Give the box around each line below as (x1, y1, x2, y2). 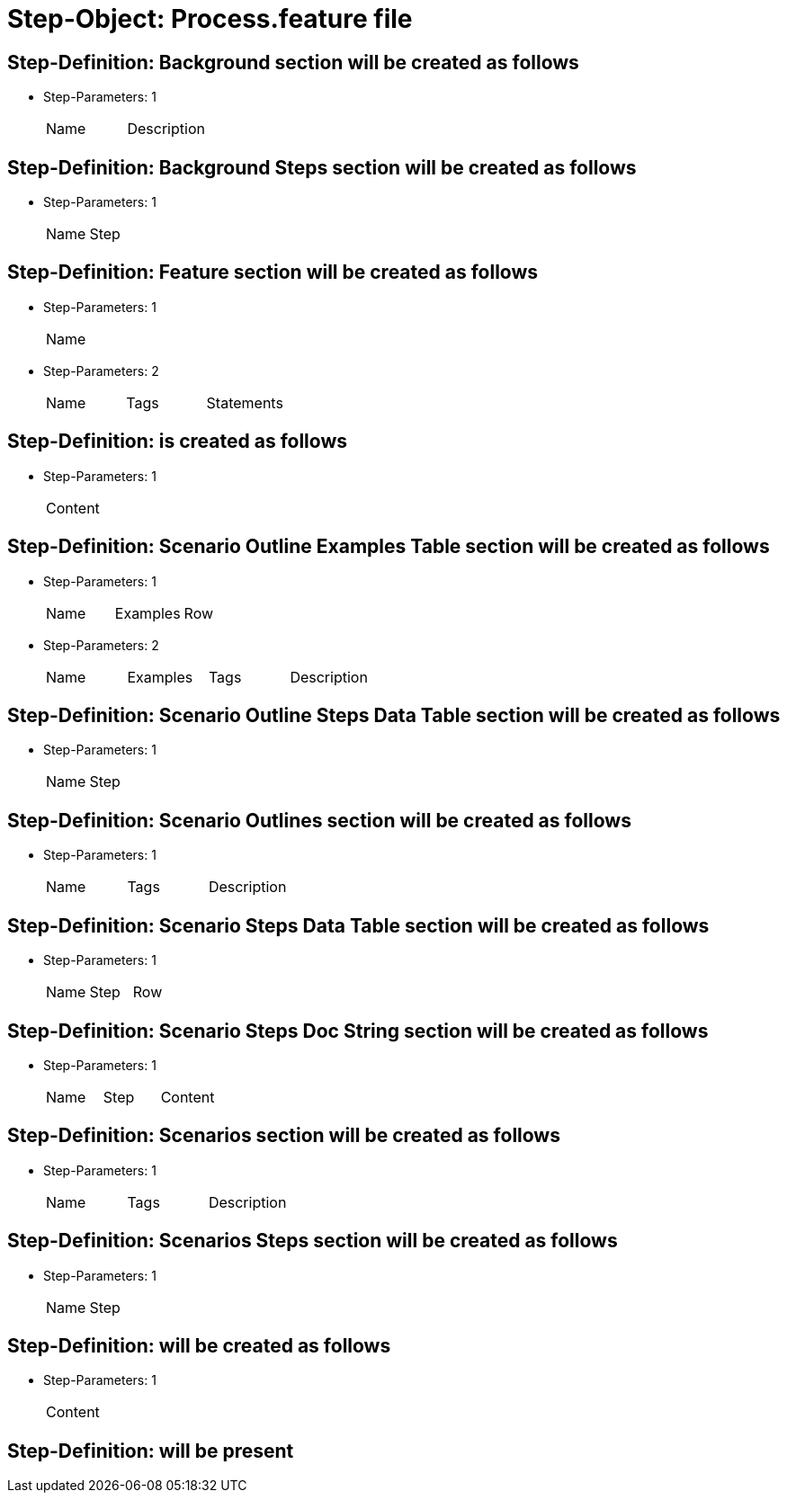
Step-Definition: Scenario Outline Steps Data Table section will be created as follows (7, 703, 781, 727)
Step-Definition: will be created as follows (7, 1335, 391, 1358)
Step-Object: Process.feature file (7, 4, 413, 34)
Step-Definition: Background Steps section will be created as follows (7, 156, 637, 179)
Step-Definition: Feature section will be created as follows (7, 261, 539, 284)
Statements (206, 393, 283, 412)
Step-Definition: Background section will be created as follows (7, 50, 579, 74)
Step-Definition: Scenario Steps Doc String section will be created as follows (7, 1019, 709, 1042)
